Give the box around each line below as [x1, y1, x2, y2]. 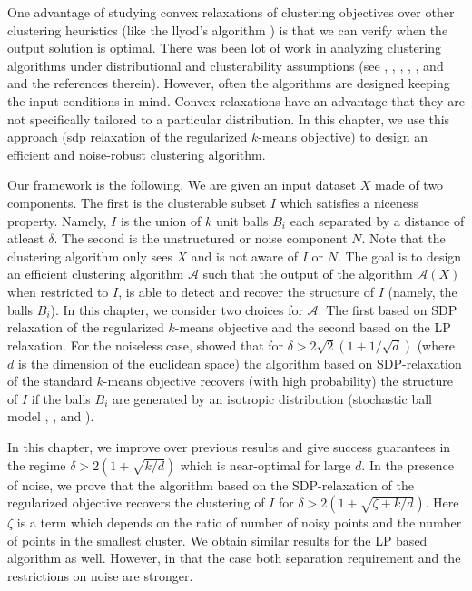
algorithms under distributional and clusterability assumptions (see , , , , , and [7, 55, 444, 74]
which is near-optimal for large [180, 455, 351, 474]
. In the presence [361, 455, 454, 474]
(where [417, 335, 455, 354]
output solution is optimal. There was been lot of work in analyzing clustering [7, 38, 442, 57]
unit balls [215, 211, 269, 230]
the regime [7, 455, 66, 474]
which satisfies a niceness [280, 192, 419, 212]
